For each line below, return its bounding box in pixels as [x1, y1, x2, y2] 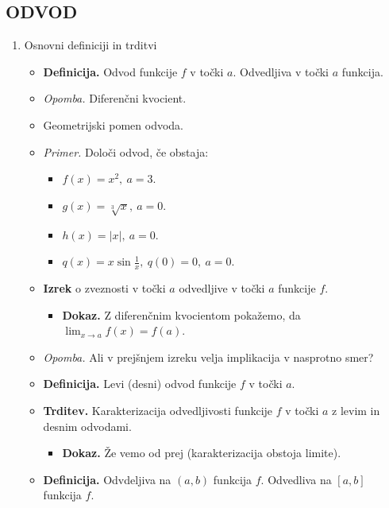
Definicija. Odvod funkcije [43, 63, 178, 79]
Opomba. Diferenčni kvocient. [43, 90, 187, 107]
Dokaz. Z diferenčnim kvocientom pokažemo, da [62, 306, 301, 323]
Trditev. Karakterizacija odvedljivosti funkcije [43, 401, 273, 418]
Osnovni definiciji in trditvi [24, 37, 157, 53]
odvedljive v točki [179, 279, 265, 296]
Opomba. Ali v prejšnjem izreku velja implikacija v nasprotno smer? [43, 348, 374, 365]
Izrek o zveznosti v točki [43, 279, 166, 296]
